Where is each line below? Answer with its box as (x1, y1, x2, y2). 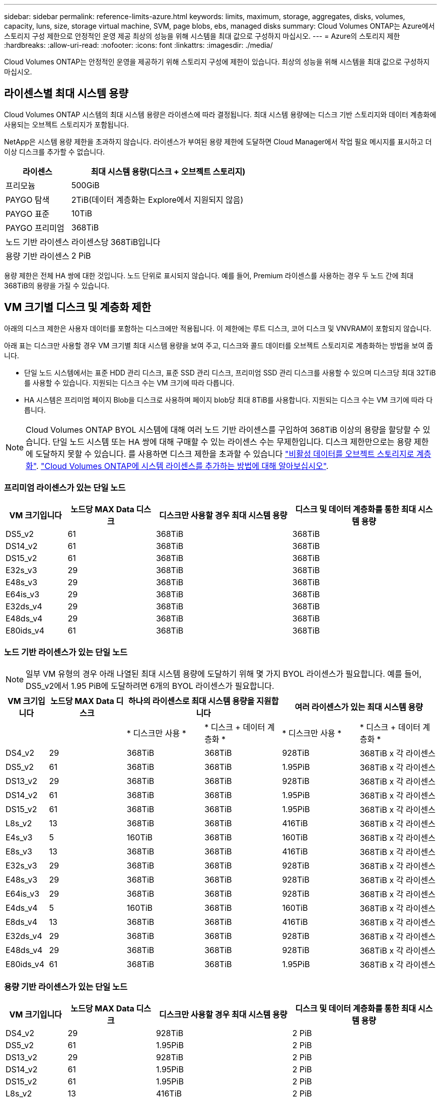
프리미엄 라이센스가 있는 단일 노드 (4, 483, 126, 493)
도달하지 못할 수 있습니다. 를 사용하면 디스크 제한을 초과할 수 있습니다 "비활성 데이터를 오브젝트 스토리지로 (35, 448, 414, 459)
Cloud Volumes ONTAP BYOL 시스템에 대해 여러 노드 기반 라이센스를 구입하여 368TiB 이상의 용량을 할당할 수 (26, 424, 421, 435)
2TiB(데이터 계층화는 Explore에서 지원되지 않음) (71, 194, 244, 205)
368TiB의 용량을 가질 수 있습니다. (4, 281, 110, 290)
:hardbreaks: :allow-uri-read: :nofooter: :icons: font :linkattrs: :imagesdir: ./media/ (4, 41, 273, 49)
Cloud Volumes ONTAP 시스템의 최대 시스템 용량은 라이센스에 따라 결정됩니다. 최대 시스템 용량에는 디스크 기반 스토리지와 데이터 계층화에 (4, 110, 436, 119)
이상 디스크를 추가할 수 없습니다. (4, 147, 105, 156)
